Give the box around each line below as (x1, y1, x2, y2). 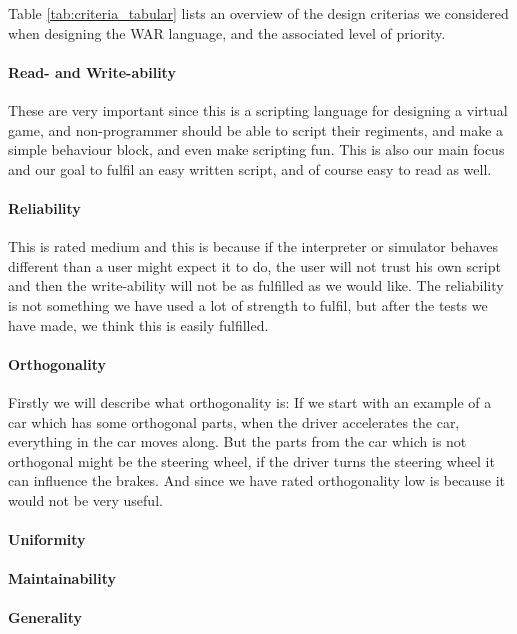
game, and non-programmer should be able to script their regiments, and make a (8, 119, 504, 140)
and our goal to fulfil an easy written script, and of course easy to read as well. (8, 158, 492, 179)
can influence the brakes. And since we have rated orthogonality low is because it (8, 470, 505, 491)
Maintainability (8, 568, 117, 589)
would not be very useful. (8, 489, 163, 510)
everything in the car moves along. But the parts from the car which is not (8, 431, 467, 452)
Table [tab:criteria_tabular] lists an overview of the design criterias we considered (8, 3, 509, 23)
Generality (8, 607, 83, 628)
